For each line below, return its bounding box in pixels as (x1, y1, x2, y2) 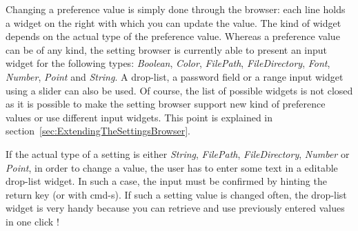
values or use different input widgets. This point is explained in (6, 110, 273, 124)
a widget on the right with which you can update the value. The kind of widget (6, 15, 341, 30)
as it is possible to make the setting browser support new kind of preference (6, 97, 326, 111)
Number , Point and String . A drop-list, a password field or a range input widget (6, 69, 344, 83)
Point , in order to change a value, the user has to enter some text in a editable (6, 160, 338, 174)
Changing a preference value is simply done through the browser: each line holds (6, 2, 346, 16)
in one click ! (6, 214, 59, 228)
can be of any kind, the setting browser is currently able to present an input (6, 42, 328, 57)
